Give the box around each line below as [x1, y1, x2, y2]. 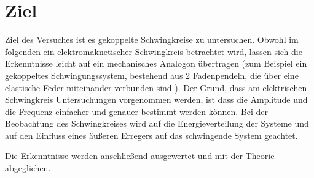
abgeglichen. [5, 161, 51, 174]
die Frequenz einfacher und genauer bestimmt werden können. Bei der [5, 105, 269, 117]
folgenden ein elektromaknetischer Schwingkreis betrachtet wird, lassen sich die [5, 45, 302, 57]
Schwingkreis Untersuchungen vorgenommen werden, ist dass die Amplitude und [5, 93, 308, 106]
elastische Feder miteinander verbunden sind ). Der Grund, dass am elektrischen [5, 81, 307, 94]
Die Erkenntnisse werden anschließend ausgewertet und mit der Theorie [5, 149, 275, 162]
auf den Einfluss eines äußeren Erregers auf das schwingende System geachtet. [5, 128, 298, 141]
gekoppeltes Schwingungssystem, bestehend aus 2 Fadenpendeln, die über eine [5, 69, 299, 81]
